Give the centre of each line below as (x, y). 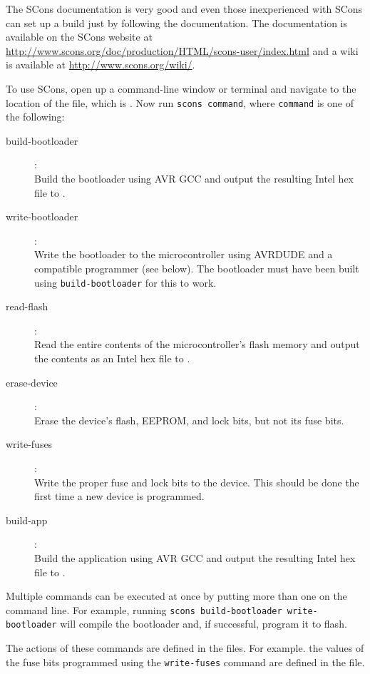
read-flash (27, 306)
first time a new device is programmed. (119, 496)
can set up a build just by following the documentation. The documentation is (176, 22)
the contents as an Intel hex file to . (112, 358)
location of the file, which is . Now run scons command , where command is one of (180, 102)
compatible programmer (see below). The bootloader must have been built (197, 268)
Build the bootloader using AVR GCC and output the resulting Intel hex (194, 178)
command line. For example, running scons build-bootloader (144, 609)
